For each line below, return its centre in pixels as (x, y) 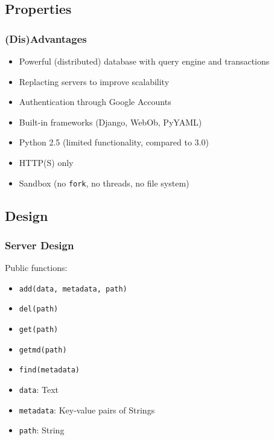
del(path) (39, 309)
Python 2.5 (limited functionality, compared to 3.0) (114, 142)
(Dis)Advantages (46, 38)
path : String (42, 430)
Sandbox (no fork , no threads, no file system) (104, 183)
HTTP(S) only (46, 162)
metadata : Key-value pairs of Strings (87, 410)
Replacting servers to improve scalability (94, 81)
